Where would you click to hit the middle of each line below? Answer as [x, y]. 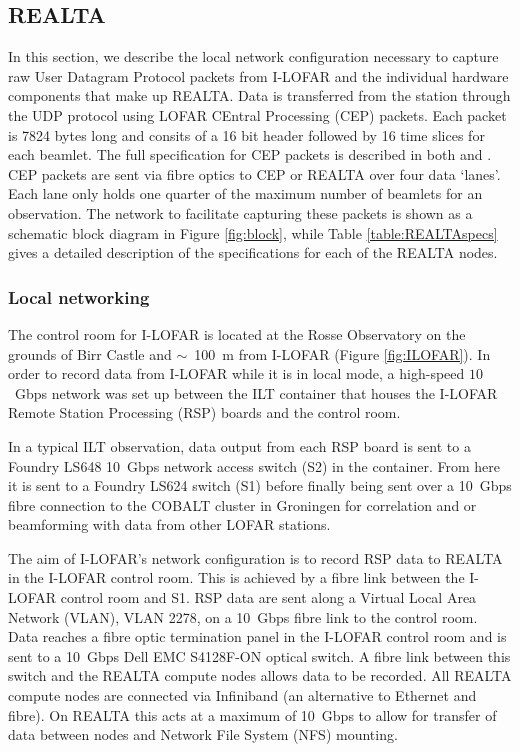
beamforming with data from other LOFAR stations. [169, 524]
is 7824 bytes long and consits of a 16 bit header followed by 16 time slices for [246, 134]
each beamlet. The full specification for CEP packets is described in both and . [250, 154]
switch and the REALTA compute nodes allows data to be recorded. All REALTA [260, 675]
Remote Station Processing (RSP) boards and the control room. [204, 412]
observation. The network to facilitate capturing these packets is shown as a [240, 212]
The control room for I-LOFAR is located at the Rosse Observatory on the [237, 333]
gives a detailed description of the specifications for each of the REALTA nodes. [253, 252]
